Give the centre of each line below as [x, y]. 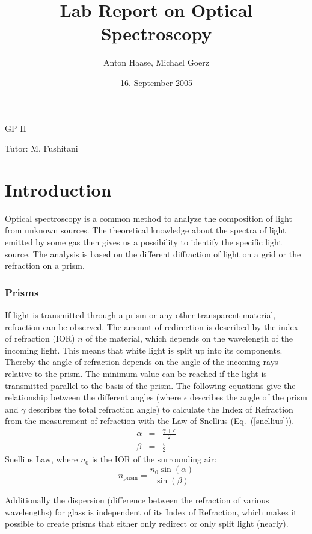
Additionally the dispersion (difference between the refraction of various [137, 500]
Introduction [58, 189]
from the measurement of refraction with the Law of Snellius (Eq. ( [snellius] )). [150, 421]
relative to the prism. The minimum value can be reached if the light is [136, 373]
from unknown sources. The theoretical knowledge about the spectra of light [145, 230]
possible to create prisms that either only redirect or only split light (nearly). [147, 523]
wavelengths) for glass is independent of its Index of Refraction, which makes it [151, 511]
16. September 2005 [156, 82]
